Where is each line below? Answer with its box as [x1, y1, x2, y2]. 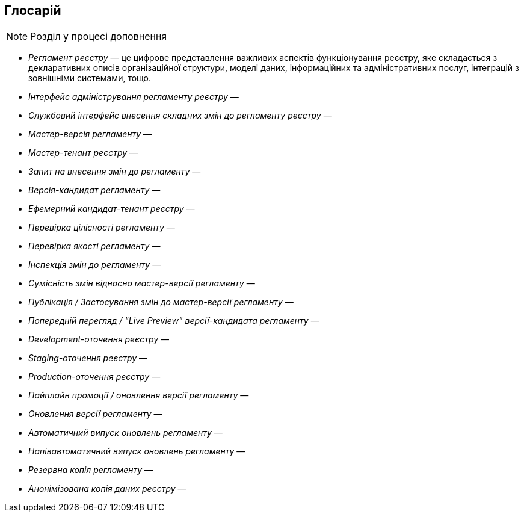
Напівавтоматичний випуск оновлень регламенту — [28, 446, 245, 457]
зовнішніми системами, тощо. [28, 73, 152, 84]
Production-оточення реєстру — [28, 371, 161, 382]
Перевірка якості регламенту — [28, 241, 161, 252]
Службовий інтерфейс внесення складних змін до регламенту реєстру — [28, 110, 332, 121]
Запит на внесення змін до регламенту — [28, 166, 201, 177]
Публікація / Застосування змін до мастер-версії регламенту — [28, 297, 294, 308]
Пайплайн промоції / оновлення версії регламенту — [28, 390, 249, 401]
